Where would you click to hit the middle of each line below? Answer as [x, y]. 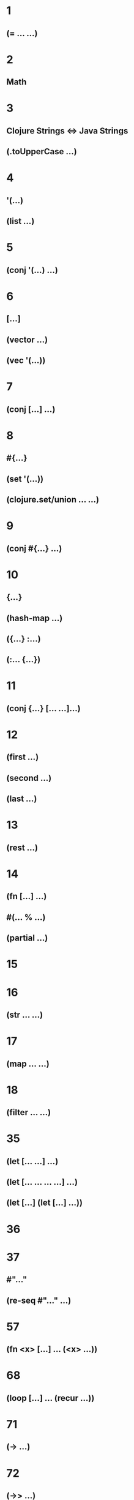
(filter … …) [28, 1112]
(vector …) [27, 339]
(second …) [29, 778]
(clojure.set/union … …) [53, 499]
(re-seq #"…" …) [39, 1300]
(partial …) [27, 938]
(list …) [20, 221]
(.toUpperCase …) [42, 151]
